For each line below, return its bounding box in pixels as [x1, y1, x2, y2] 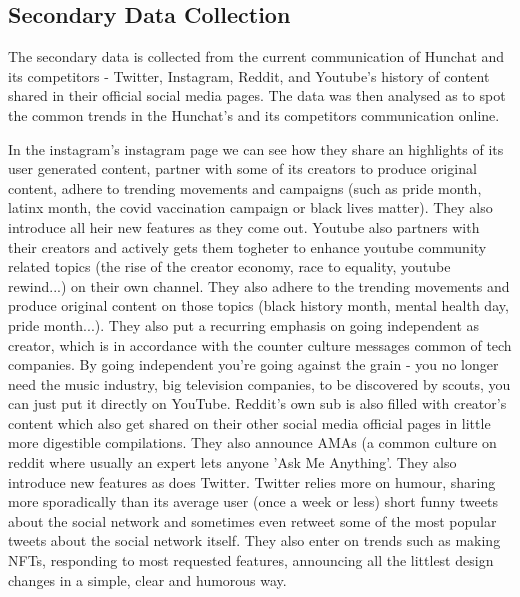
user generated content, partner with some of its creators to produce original [8, 158, 477, 179]
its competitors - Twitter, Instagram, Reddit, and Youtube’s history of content [8, 65, 490, 86]
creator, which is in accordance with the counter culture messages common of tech [8, 334, 512, 355]
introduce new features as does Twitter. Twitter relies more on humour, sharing [8, 471, 496, 492]
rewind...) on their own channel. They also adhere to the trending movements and [8, 275, 510, 296]
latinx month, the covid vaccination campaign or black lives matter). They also [8, 197, 493, 218]
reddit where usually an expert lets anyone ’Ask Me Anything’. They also [8, 452, 457, 473]
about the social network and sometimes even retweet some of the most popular [8, 510, 497, 531]
